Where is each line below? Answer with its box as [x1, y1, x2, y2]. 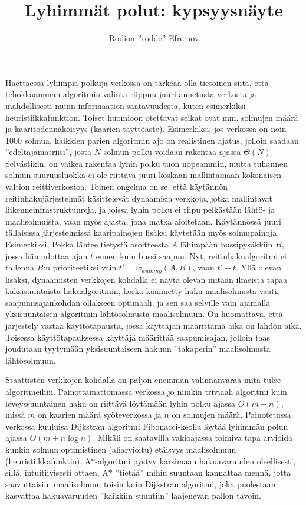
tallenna [5, 261, 35, 273]
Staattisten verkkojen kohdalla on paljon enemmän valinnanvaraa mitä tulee [5, 374, 281, 386]
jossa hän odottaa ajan [5, 249, 88, 262]
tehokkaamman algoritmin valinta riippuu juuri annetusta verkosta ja [5, 88, 256, 100]
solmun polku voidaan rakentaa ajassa [103, 146, 241, 158]
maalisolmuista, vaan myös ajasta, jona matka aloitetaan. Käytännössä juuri [5, 214, 281, 227]
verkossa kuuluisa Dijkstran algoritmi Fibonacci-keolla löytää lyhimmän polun [5, 420, 288, 432]
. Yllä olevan [236, 261, 281, 273]
